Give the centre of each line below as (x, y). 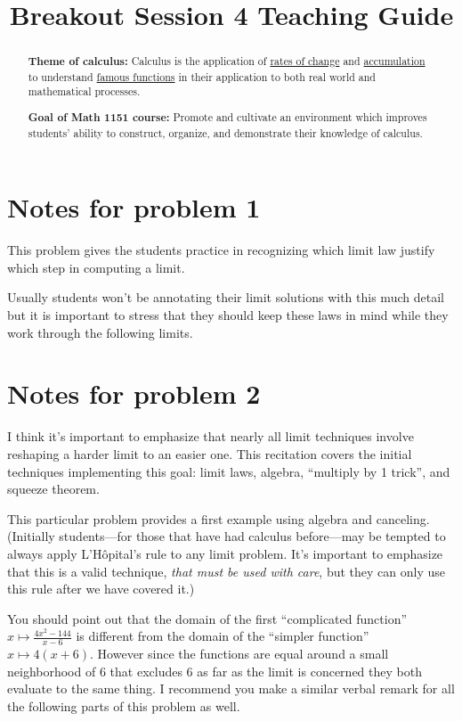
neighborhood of (52, 671)
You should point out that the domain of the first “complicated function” (207, 618)
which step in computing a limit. (96, 267)
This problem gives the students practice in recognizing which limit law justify (221, 250)
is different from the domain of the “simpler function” (223, 636)
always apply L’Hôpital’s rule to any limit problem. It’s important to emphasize (225, 553)
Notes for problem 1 (134, 207)
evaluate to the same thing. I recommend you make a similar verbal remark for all (231, 688)
